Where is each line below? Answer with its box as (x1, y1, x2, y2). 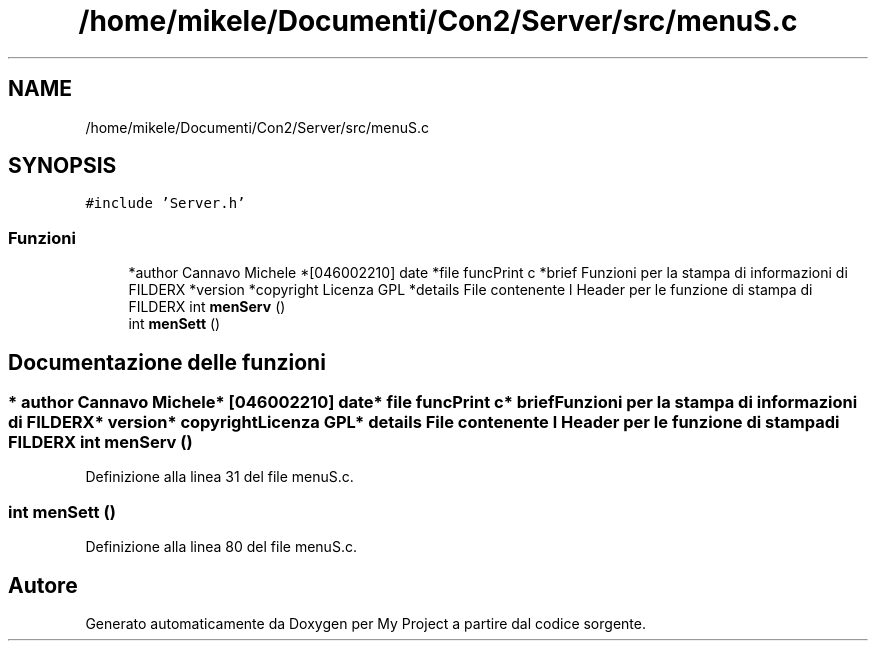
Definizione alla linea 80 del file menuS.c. (85, 538, 357, 556)
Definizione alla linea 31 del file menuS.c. (85, 468, 354, 486)
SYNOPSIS (8, 153, 117, 179)
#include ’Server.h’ (85, 195, 246, 212)
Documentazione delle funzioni (8, 349, 326, 375)
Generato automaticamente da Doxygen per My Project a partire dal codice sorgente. (85, 615, 646, 632)
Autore (8, 572, 78, 598)
